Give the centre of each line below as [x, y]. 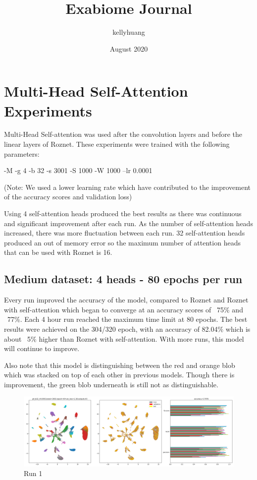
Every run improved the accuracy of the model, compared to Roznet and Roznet [126, 300]
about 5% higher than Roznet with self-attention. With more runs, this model [124, 338]
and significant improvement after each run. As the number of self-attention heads [128, 223]
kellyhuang [129, 32]
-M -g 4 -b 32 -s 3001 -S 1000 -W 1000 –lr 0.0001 [78, 170]
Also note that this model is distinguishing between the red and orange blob [120, 365]
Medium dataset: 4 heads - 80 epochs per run [123, 279]
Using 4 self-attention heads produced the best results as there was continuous [123, 213]
